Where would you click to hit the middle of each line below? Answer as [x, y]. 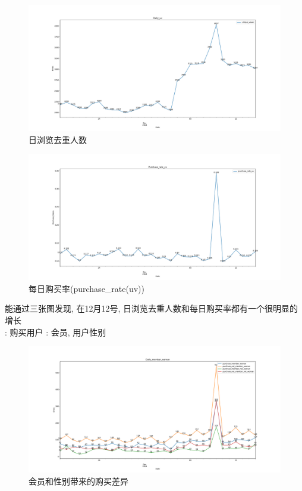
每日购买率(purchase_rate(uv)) [87, 288]
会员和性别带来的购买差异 [78, 481]
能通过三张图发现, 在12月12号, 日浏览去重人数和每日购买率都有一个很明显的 [152, 308]
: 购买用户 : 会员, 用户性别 [56, 332]
